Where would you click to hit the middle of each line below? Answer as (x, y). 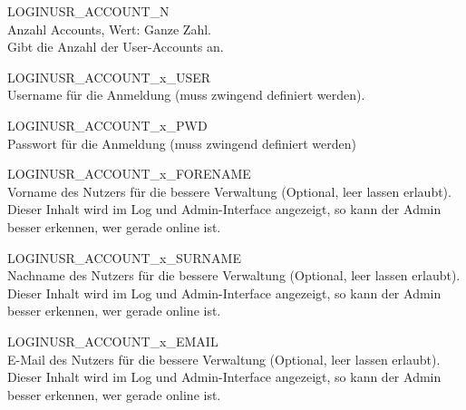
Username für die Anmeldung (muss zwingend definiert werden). (186, 95)
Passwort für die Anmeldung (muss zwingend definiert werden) (182, 143)
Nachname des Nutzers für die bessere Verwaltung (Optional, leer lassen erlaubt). (234, 275)
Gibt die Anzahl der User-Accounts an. (116, 47)
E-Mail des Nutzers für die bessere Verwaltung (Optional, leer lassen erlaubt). (224, 359)
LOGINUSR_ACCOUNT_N (88, 11)
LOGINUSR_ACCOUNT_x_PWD (107, 125)
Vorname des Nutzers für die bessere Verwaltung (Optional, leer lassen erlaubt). (229, 191)
